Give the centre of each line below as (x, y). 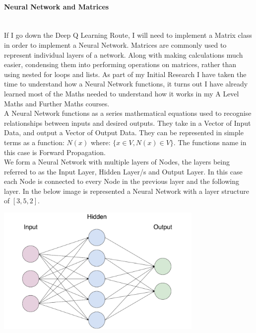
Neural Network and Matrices (57, 6)
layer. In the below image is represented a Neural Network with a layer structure (127, 191)
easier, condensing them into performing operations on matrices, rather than (120, 64)
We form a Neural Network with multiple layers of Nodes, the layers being (117, 162)
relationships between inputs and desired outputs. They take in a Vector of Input (128, 123)
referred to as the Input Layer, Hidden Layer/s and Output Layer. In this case (123, 171)
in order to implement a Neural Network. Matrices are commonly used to (115, 44)
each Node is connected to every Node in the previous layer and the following (122, 181)
